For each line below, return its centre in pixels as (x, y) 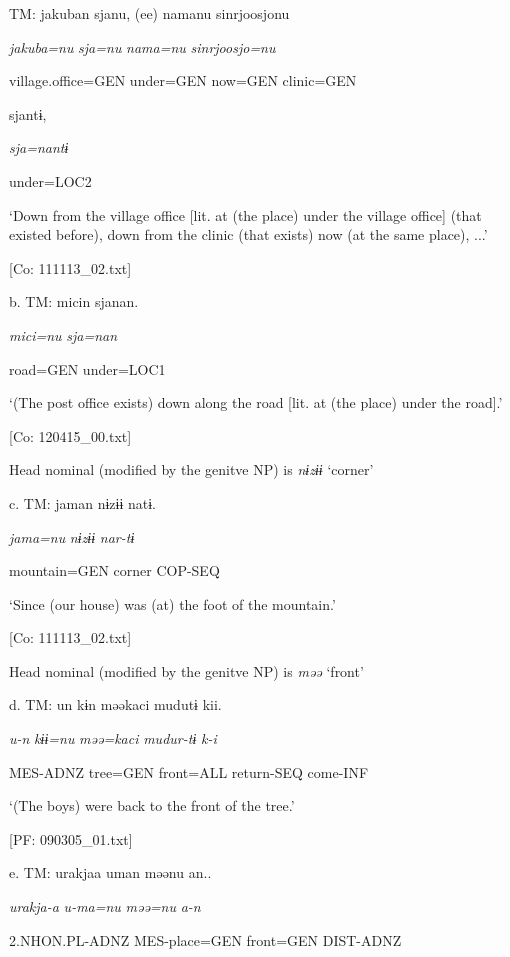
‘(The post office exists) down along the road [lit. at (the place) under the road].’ (256, 402)
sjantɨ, (28, 113)
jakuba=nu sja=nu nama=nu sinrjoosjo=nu (142, 46)
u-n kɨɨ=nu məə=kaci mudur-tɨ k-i (113, 738)
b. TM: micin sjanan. (74, 301)
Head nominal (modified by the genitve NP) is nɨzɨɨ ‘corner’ (191, 469)
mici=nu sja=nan (63, 334)
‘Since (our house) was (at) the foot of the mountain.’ (172, 603)
